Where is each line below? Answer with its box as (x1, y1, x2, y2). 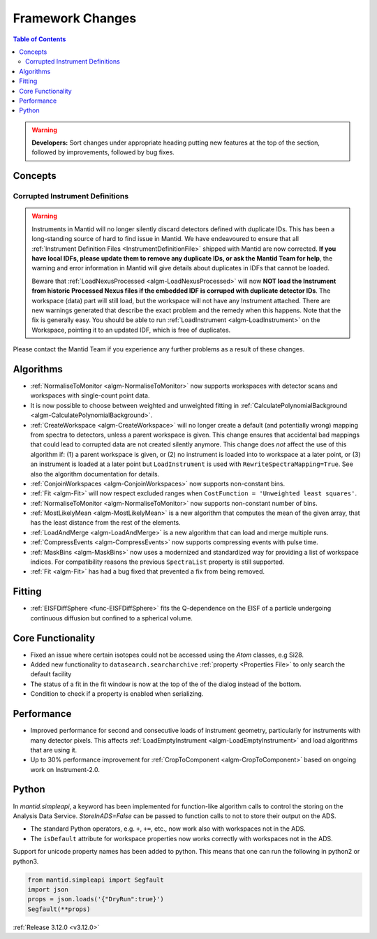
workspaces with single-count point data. (30, 391, 150, 400)
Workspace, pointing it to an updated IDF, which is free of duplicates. (31, 326, 231, 334)
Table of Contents (13, 35, 66, 43)
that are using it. (30, 745, 77, 754)
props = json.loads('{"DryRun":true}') (27, 895, 164, 903)
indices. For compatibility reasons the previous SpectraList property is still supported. (30, 558, 285, 566)
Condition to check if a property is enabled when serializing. (30, 690, 204, 698)
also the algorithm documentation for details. (30, 469, 160, 478)
